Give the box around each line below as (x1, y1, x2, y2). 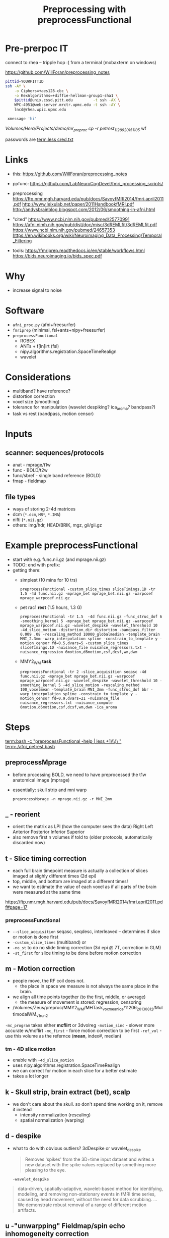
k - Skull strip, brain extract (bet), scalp (5, 1088, 131, 1096)
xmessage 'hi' (7, 116, 37, 122)
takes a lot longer (12, 1073, 49, 1079)
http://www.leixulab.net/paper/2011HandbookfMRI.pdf (22, 201, 134, 207)
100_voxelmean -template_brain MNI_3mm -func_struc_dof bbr (20, 687, 149, 692)
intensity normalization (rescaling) (20, 1112, 91, 1118)
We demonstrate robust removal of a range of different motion (17, 1202, 147, 1208)
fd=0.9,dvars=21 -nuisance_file (51, 696, 120, 701)
